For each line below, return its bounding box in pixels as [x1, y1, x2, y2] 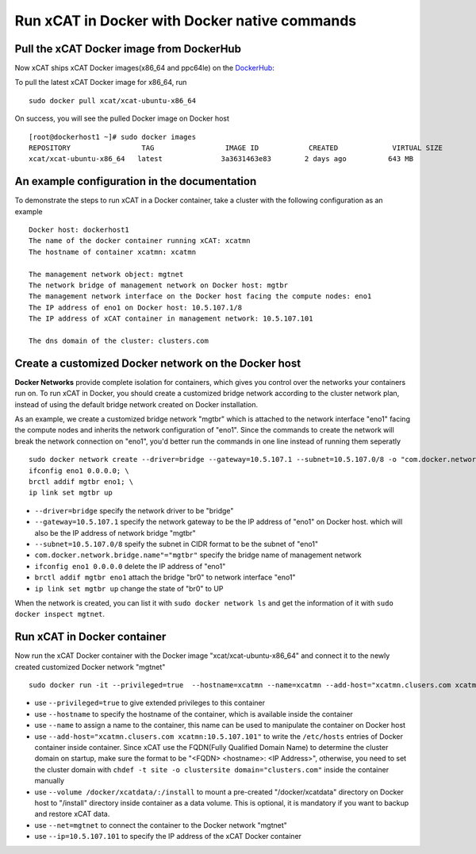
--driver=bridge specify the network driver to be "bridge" [34, 506, 234, 515]
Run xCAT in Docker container [14, 630, 167, 644]
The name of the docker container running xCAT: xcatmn [29, 237, 251, 245]
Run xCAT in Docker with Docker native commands [14, 12, 357, 29]
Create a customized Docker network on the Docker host [14, 356, 301, 370]
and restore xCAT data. [34, 810, 110, 819]
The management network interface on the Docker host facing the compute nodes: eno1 [29, 292, 372, 301]
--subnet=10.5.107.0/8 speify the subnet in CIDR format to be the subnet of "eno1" [34, 539, 319, 548]
